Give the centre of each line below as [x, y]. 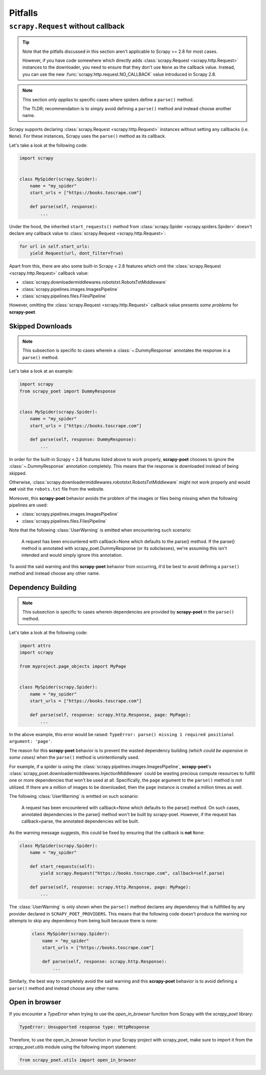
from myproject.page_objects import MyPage [73, 666]
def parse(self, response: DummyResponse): [83, 439]
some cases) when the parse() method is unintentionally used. [74, 757]
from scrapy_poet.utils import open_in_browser [78, 1060]
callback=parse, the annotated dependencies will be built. [80, 821]
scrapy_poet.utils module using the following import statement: [73, 1047]
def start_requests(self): [63, 866]
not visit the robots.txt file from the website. [57, 489]
